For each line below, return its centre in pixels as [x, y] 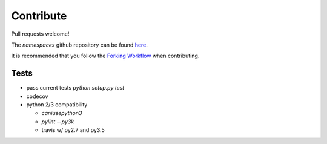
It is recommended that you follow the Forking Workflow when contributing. [105, 56]
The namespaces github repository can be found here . [80, 45]
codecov [37, 96]
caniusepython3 [62, 113]
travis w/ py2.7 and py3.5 [73, 130]
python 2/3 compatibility [57, 105]
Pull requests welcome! [40, 34]
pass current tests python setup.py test [75, 88]
